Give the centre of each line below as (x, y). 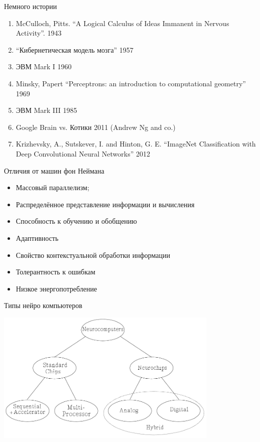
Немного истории (31, 6)
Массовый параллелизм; (52, 187)
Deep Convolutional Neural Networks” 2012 (83, 153)
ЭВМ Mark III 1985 (46, 110)
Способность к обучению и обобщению (76, 221)
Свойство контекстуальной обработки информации (93, 255)
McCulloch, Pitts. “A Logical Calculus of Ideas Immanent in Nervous (122, 23)
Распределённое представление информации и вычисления (105, 204)
